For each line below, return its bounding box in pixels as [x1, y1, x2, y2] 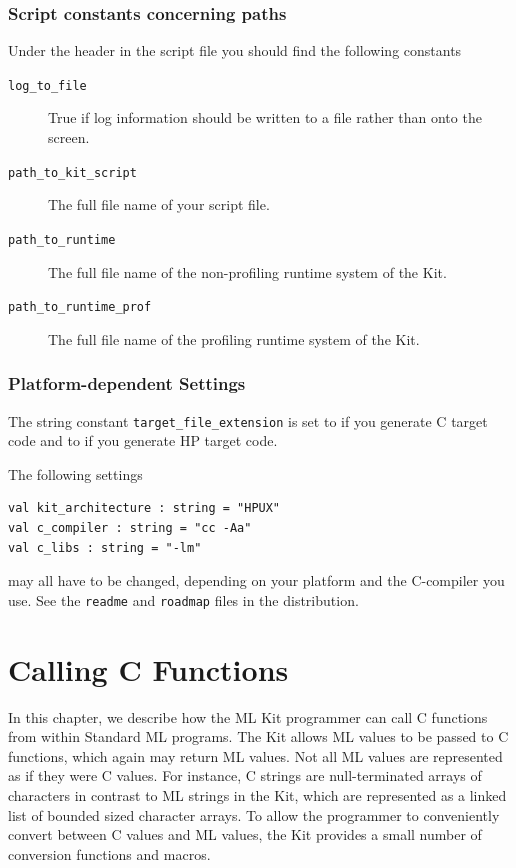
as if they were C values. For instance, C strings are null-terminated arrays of [8, 765, 482, 786]
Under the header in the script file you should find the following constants [8, 40, 462, 61]
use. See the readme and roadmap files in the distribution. [8, 589, 359, 610]
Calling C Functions [8, 648, 289, 689]
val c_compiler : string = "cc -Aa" [8, 521, 252, 536]
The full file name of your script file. [48, 194, 270, 215]
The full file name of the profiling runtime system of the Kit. [48, 328, 420, 349]
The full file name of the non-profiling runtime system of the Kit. [48, 261, 447, 282]
